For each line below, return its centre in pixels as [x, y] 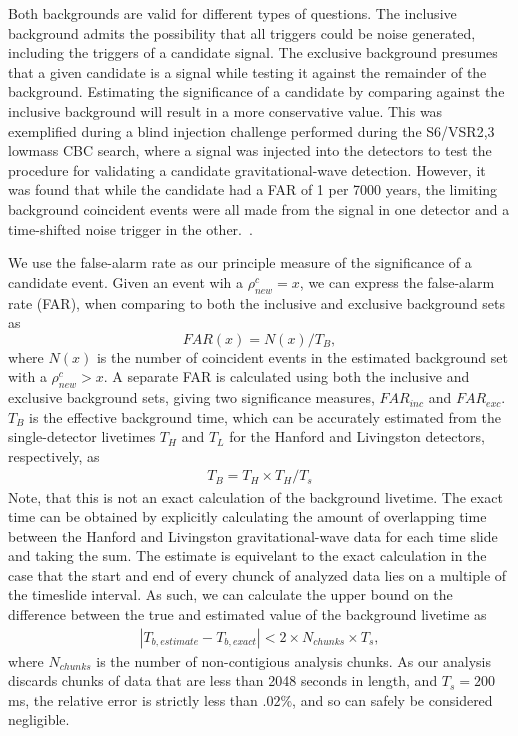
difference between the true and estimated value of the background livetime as [247, 614]
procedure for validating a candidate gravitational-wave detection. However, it [247, 169]
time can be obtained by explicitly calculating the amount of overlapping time [247, 516]
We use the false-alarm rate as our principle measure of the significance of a [240, 262]
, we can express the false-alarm [397, 281]
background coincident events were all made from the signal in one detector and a [259, 208]
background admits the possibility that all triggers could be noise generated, [242, 32]
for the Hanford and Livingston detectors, [357, 436]
